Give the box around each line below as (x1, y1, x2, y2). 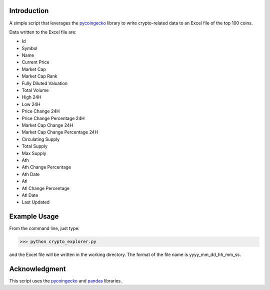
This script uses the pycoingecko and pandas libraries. (9, 278, 122, 284)
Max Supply (21, 150, 46, 156)
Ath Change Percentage (21, 164, 71, 170)
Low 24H (21, 101, 41, 107)
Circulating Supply (21, 136, 60, 142)
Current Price (21, 59, 49, 65)
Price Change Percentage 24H (21, 115, 85, 121)
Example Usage (9, 212, 59, 221)
